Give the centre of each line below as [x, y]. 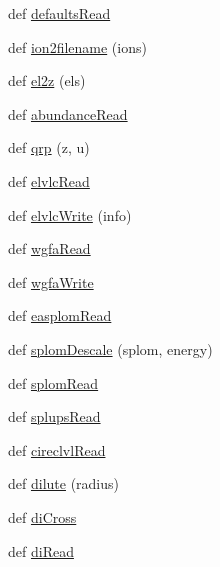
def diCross [42, 516]
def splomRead [53, 382]
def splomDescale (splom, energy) [110, 348]
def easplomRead [60, 315]
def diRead [41, 550]
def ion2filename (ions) [77, 46]
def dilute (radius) [63, 483]
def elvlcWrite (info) [70, 214]
